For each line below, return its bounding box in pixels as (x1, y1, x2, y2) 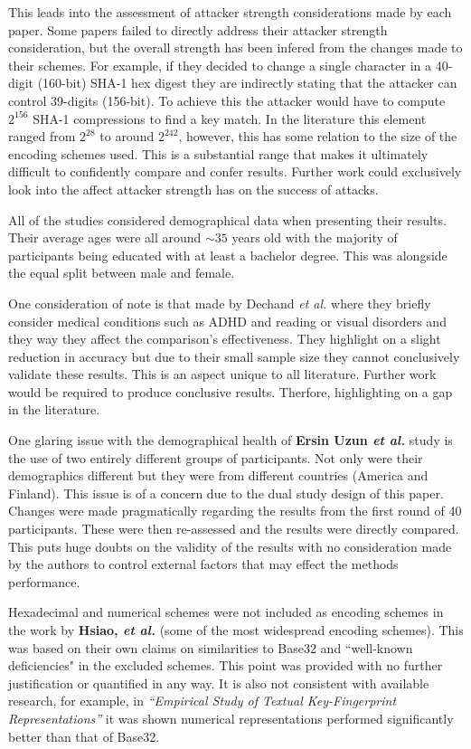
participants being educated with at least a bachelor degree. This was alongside (8, 245, 447, 264)
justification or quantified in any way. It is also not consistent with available (8, 673, 429, 692)
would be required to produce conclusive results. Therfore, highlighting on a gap (8, 382, 453, 401)
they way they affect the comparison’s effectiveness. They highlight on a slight (8, 329, 441, 348)
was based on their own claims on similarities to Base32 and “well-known (8, 638, 413, 657)
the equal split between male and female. (8, 263, 235, 282)
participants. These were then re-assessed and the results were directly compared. (8, 519, 459, 538)
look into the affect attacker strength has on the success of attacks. (8, 179, 379, 198)
